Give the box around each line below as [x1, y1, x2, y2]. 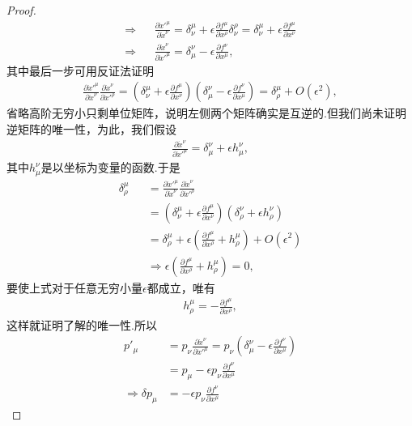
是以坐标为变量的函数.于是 [40, 159, 181, 176]
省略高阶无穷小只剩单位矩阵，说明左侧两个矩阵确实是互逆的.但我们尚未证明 [6, 104, 406, 121]
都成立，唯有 [147, 279, 215, 296]
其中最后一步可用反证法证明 [6, 62, 154, 79]
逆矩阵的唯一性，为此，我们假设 [6, 120, 176, 137]
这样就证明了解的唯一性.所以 [6, 316, 157, 333]
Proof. [6, 2, 36, 18]
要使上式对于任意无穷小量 [6, 279, 142, 296]
